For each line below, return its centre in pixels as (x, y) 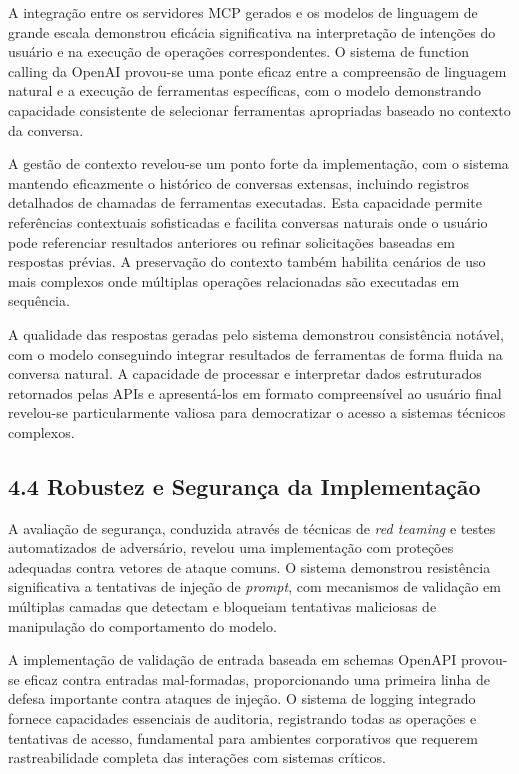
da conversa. (46, 129)
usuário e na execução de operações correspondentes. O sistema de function (239, 51)
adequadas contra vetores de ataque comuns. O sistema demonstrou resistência (249, 566)
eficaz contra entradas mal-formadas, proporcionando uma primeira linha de (257, 678)
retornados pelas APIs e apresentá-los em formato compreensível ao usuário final (255, 392)
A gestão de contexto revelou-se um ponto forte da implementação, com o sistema (258, 163)
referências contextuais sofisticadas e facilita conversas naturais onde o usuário (248, 221)
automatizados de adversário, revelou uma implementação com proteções (231, 547)
